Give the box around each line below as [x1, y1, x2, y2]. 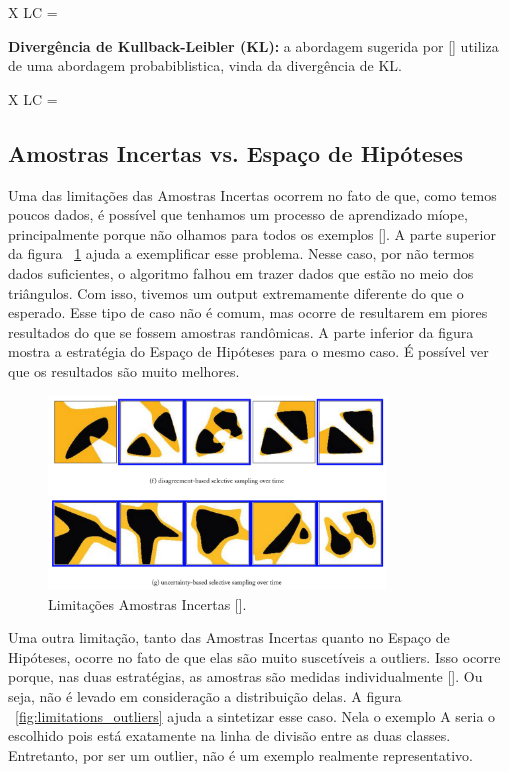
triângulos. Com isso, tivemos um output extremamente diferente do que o [8, 282, 464, 303]
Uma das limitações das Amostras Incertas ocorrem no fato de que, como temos [8, 184, 497, 205]
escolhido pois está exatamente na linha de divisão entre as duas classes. [8, 725, 451, 746]
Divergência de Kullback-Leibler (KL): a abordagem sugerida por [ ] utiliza [8, 35, 499, 56]
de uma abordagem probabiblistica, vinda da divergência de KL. [8, 55, 402, 76]
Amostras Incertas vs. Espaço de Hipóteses [8, 137, 463, 168]
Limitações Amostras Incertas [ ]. [48, 593, 247, 614]
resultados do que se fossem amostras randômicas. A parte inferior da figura [8, 321, 474, 342]
